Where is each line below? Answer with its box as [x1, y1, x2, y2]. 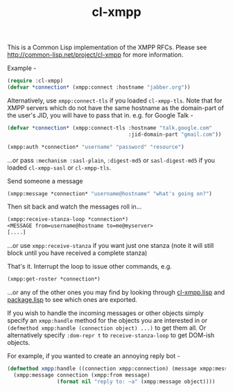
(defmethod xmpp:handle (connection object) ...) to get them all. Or [7, 323, 207, 332]
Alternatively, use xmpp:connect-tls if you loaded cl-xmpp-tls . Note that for [7, 96, 223, 105]
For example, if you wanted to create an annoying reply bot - [7, 351, 180, 360]
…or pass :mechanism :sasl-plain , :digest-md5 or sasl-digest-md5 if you [7, 156, 215, 164]
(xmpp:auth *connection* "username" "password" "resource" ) [7, 143, 185, 150]
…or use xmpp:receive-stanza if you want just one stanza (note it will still [7, 242, 214, 250]
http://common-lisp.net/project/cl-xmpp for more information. [7, 51, 184, 59]
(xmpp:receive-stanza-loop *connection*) [7, 216, 129, 223]
